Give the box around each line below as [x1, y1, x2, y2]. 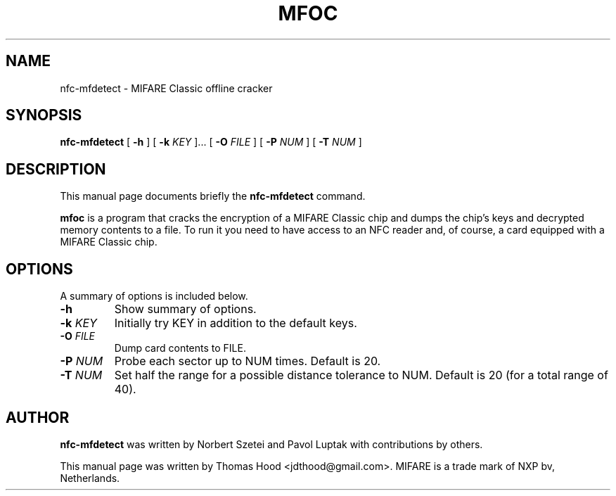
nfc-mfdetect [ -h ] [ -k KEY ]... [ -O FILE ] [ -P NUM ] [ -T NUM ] [60, 136, 362, 148]
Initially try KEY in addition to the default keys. [114, 316, 357, 331]
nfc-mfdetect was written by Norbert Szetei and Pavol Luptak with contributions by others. [60, 438, 483, 450]
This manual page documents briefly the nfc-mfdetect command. [60, 190, 366, 203]
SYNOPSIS [6, 106, 82, 125]
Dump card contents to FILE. [114, 342, 246, 355]
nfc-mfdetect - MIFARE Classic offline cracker [60, 82, 273, 94]
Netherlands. [60, 471, 120, 484]
